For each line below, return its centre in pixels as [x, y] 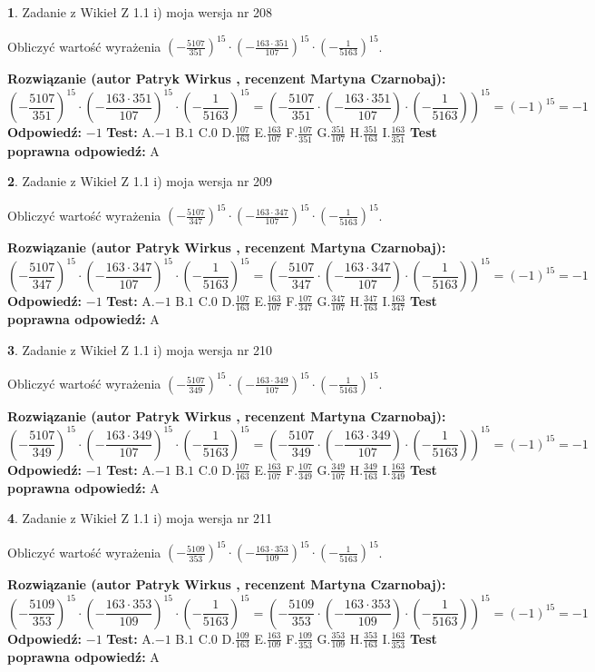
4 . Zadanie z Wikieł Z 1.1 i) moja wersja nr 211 [140, 518]
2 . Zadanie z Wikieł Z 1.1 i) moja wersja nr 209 [140, 181]
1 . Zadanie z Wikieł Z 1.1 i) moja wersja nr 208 [140, 12]
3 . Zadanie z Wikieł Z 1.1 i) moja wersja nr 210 [140, 349]
